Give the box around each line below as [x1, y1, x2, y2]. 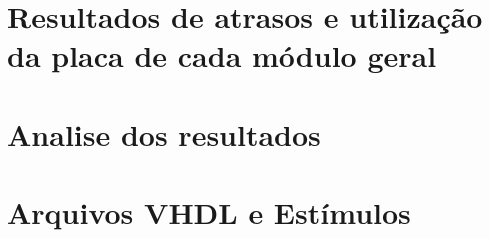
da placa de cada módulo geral [7, 35, 437, 76]
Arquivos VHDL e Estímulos [7, 192, 411, 233]
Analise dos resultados [7, 113, 321, 154]
